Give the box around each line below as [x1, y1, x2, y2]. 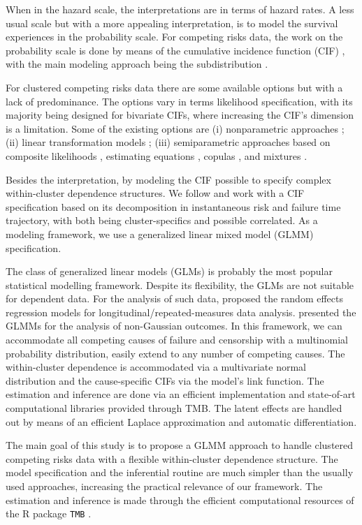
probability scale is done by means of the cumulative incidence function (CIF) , [6, 43, 345, 57]
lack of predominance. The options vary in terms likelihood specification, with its [6, 94, 353, 108]
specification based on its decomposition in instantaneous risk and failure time [6, 199, 341, 214]
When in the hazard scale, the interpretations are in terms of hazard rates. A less [6, 2, 354, 16]
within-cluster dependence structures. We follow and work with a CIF [6, 186, 305, 200]
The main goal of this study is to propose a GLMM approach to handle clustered [6, 438, 354, 452]
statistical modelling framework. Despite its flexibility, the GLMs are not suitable [6, 277, 354, 292]
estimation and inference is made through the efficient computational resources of [6, 492, 354, 507]
